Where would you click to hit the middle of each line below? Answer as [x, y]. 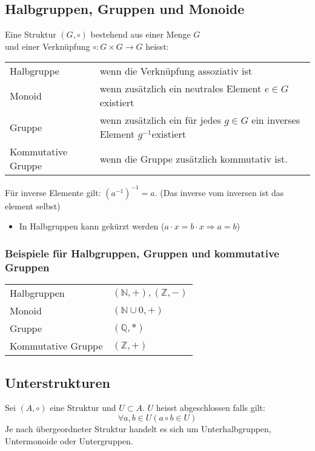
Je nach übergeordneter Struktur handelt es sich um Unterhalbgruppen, [138, 429]
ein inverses [276, 120]
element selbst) [33, 205]
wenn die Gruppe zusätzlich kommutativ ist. [194, 158]
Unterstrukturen [58, 382]
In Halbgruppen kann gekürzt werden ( [92, 226]
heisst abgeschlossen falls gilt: [211, 408]
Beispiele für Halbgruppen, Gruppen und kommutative [142, 253]
